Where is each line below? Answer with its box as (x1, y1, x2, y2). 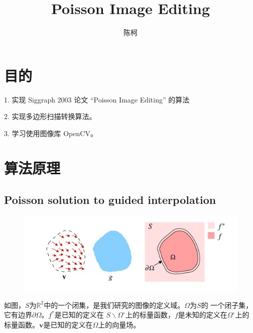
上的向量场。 (98, 319, 141, 329)
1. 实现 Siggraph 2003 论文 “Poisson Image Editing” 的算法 (4, 94, 190, 104)
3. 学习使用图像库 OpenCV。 (4, 128, 97, 138)
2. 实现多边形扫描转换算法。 (4, 111, 96, 122)
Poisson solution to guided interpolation (4, 192, 216, 207)
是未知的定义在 (178, 309, 227, 320)
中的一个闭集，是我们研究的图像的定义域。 (44, 299, 185, 310)
